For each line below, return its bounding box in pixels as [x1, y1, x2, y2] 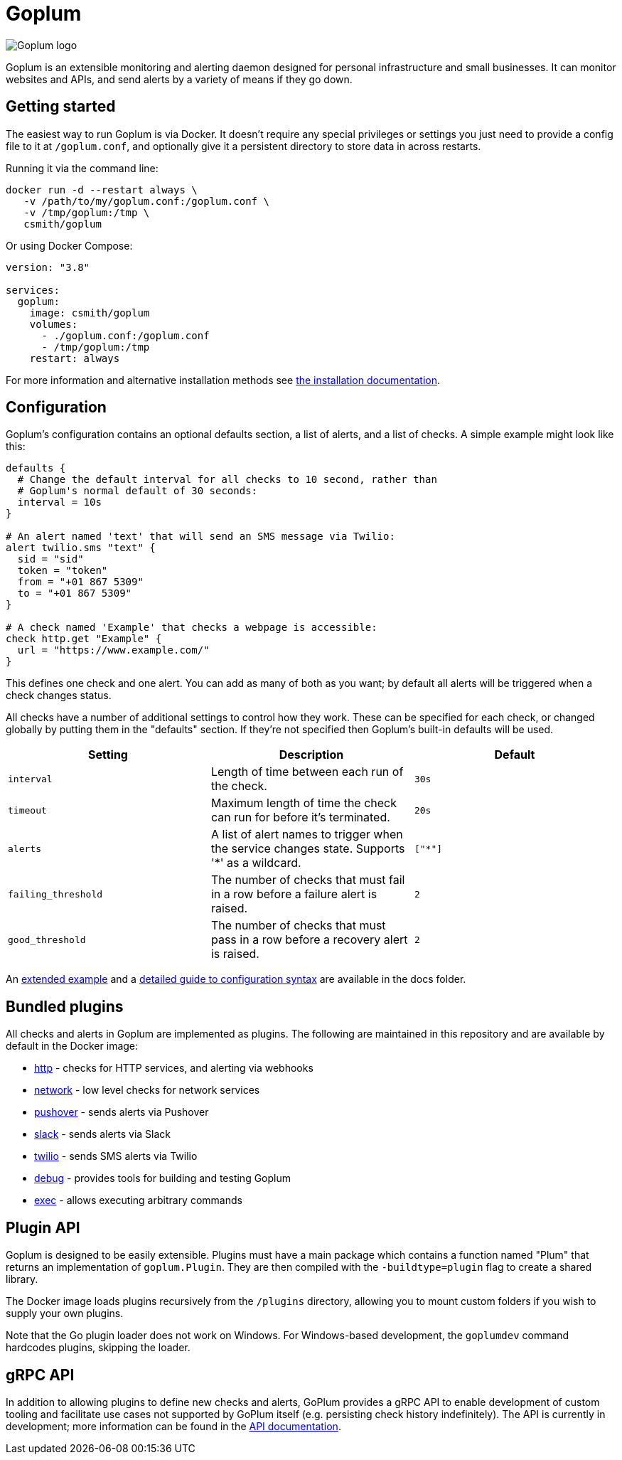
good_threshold [8, 934, 86, 945]
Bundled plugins [6, 997, 124, 1016]
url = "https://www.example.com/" [17, 644, 210, 656]
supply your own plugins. [6, 1307, 124, 1320]
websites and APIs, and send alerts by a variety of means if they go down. [6, 73, 353, 85]
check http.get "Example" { [6, 633, 162, 645]
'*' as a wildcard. [210, 856, 301, 870]
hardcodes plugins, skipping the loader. [6, 1341, 191, 1354]
